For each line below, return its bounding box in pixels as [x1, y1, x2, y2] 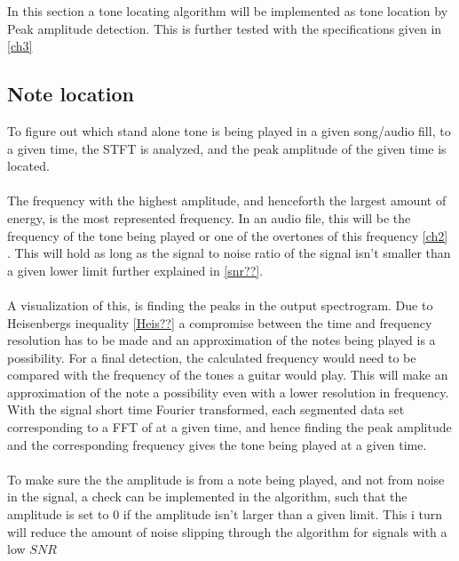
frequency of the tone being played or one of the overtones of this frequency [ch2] [7, 226, 448, 244]
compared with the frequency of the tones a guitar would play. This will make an [7, 365, 448, 384]
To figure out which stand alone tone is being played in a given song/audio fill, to [7, 121, 451, 140]
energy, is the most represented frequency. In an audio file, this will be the [7, 208, 411, 227]
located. [7, 156, 50, 175]
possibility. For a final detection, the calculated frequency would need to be [7, 348, 416, 366]
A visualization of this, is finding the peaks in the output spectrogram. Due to [7, 295, 433, 314]
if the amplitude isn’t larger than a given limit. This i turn [123, 505, 443, 524]
